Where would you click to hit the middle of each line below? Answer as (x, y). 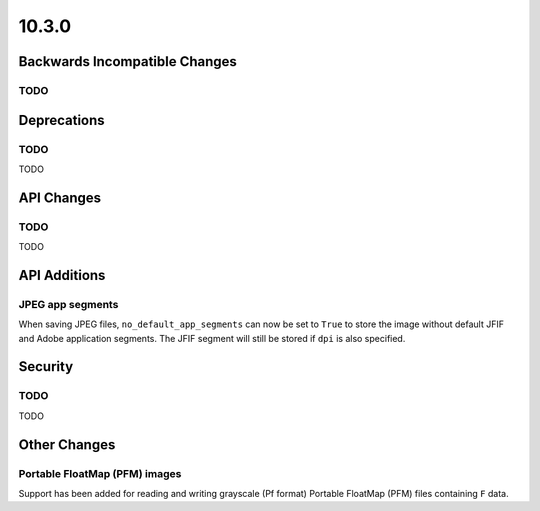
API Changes (60, 197)
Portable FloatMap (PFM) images (100, 473)
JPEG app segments (68, 304)
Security (46, 366)
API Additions (62, 275)
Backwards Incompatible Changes (127, 61)
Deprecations (61, 120)
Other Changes (67, 444)
